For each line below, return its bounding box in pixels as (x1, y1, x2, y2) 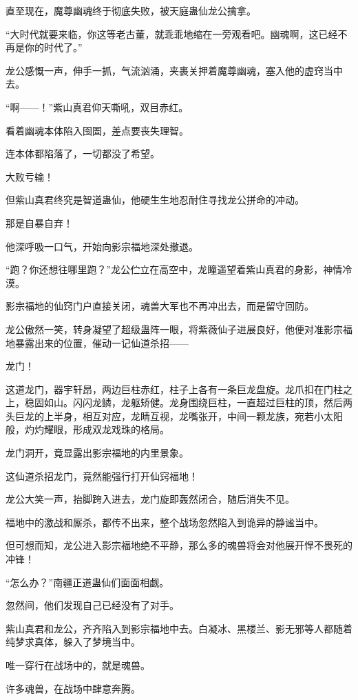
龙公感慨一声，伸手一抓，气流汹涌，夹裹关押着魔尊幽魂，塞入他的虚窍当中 (6, 63, 343, 77)
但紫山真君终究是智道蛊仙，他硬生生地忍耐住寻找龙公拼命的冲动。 (6, 192, 304, 207)
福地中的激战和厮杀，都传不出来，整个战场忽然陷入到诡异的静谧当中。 (6, 514, 324, 529)
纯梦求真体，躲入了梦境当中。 (6, 634, 140, 649)
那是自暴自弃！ (6, 215, 73, 230)
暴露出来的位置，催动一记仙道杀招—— (14, 335, 189, 350)
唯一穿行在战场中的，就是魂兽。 (6, 658, 150, 672)
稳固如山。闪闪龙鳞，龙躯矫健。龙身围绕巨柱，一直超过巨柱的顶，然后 (24, 395, 343, 410)
